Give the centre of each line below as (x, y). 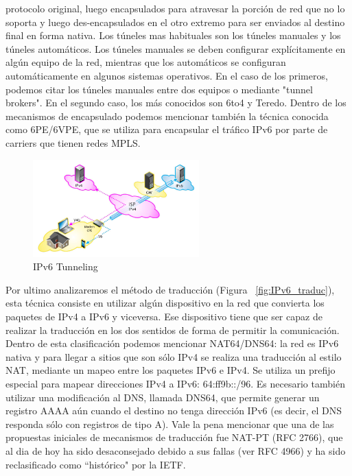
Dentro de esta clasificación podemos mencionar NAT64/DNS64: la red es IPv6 (172, 343)
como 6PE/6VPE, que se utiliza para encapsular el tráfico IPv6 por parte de (167, 129)
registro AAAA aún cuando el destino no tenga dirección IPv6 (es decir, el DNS (174, 410)
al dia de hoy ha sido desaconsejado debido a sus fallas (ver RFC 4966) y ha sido (176, 451)
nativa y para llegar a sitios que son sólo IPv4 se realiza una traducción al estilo (174, 356)
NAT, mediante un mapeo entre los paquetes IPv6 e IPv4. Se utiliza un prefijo (171, 370)
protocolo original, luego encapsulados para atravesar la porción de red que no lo (175, 8)
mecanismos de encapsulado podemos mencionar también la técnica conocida (167, 116)
